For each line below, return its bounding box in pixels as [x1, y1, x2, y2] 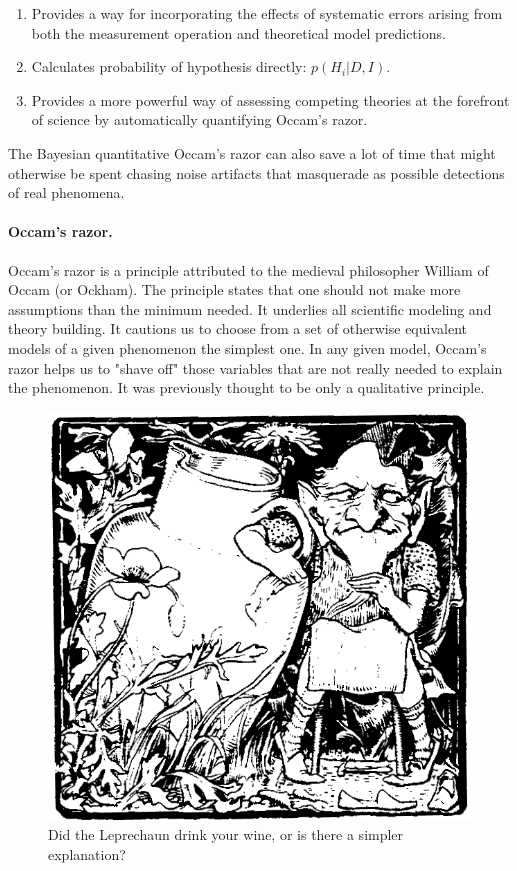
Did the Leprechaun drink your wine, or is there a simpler [48, 824, 404, 845]
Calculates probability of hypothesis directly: [31, 56, 307, 77]
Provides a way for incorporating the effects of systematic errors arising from [31, 3, 503, 23]
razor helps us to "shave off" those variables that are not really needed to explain [8, 357, 503, 378]
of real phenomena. [8, 182, 125, 203]
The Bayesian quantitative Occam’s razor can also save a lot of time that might [8, 142, 496, 163]
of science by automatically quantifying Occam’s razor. [31, 109, 368, 130]
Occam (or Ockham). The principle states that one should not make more [8, 279, 461, 300]
